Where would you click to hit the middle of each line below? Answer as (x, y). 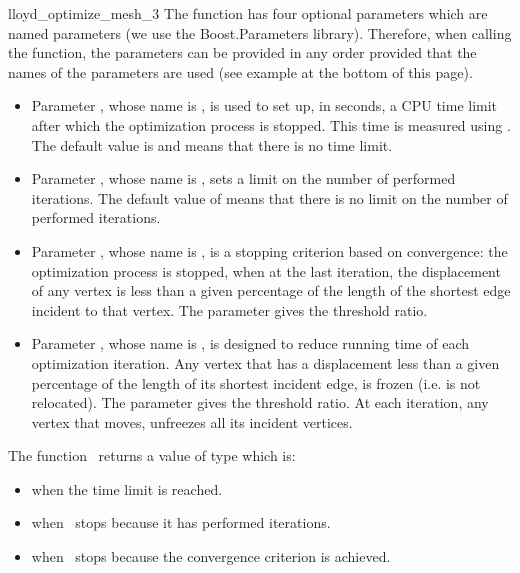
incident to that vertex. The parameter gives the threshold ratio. (229, 309)
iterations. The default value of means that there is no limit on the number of (269, 197)
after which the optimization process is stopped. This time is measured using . (271, 124)
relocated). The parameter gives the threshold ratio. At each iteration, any (260, 402)
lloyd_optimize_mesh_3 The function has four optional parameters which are (248, 13)
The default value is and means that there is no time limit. (212, 144)
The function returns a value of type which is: (152, 455)
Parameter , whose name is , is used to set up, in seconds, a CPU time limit (264, 105)
